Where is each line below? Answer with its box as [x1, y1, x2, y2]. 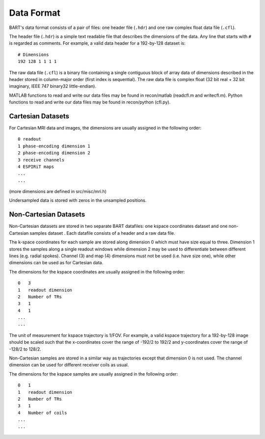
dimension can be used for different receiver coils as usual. [9, 362, 129, 368]
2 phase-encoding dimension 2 [18, 150, 91, 156]
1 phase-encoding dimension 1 [18, 143, 91, 149]
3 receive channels [18, 157, 65, 163]
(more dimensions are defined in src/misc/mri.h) [9, 189, 107, 194]
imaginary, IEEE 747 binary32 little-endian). [9, 83, 97, 89]
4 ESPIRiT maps [18, 164, 54, 169]
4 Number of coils [18, 410, 67, 415]
